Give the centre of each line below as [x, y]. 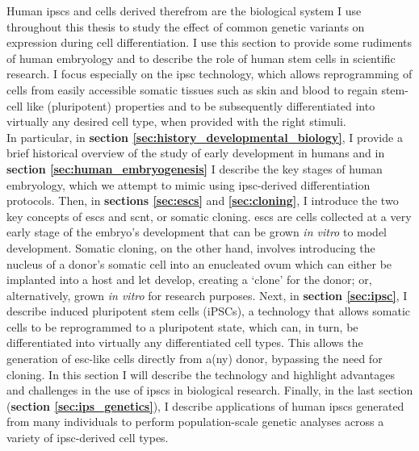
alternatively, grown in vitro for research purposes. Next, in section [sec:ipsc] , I [207, 295]
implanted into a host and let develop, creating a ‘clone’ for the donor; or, [189, 280]
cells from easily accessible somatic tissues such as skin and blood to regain [192, 89]
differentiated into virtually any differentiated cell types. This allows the [185, 342]
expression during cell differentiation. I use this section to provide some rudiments [209, 42]
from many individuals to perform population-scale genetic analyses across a [195, 422]
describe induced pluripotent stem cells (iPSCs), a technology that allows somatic [209, 311]
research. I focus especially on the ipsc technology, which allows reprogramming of [209, 74]
